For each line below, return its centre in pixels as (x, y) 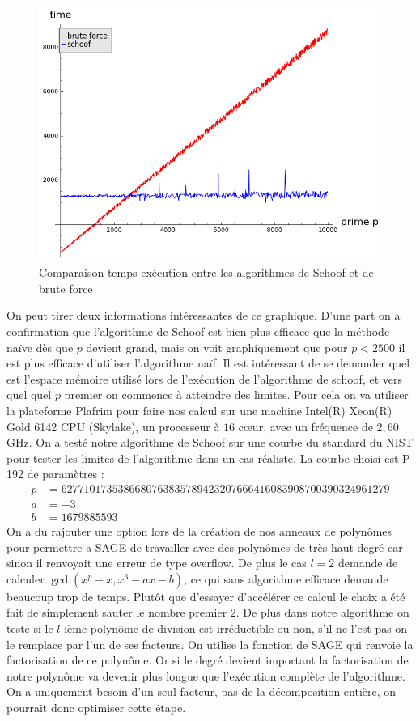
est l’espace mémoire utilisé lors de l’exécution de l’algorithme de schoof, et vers (204, 378)
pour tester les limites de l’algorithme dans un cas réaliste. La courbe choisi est (203, 458)
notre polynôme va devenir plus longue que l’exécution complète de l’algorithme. (206, 675)
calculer (25, 578)
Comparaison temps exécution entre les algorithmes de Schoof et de (206, 272)
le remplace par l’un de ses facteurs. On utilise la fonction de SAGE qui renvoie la (210, 644)
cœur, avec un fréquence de (305, 426)
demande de (368, 563)
